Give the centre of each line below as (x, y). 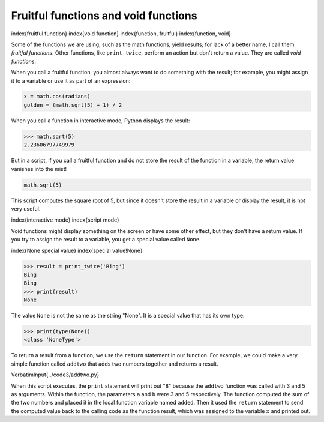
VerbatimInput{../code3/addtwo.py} (55, 375)
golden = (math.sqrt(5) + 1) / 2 (73, 105)
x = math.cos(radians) (57, 97)
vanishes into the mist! (39, 169)
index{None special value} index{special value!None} (77, 250)
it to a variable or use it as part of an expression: (71, 80)
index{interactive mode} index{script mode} (65, 220)
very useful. (26, 209)
